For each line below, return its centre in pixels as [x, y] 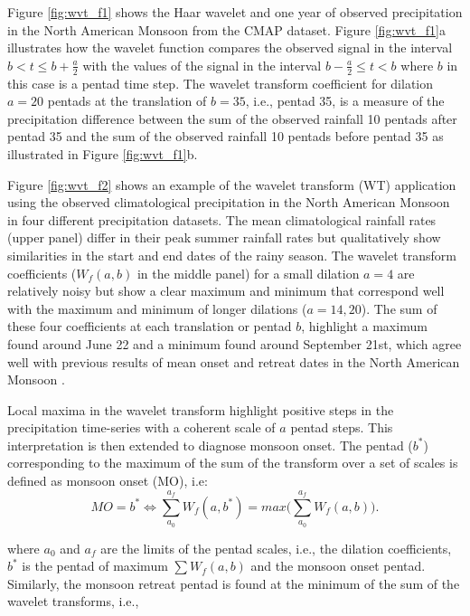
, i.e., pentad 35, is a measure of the [345, 101]
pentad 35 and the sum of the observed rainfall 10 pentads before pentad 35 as [226, 136]
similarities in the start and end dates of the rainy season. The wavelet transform [232, 255]
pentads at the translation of [127, 101]
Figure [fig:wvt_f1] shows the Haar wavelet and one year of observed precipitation [235, 12]
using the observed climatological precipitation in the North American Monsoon [229, 202]
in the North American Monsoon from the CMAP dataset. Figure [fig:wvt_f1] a [226, 29]
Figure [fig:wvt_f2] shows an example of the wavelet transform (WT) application [232, 184]
